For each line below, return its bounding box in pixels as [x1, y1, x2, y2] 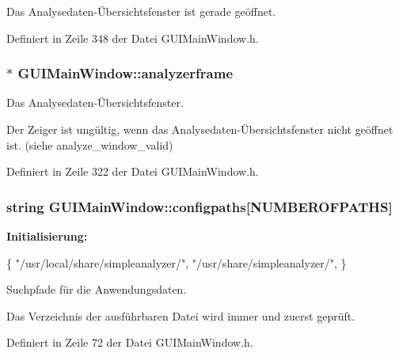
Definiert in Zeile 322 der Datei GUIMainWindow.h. [6, 163, 259, 180]
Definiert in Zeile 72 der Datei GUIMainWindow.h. [6, 334, 253, 351]
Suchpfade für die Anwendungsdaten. [6, 281, 187, 298]
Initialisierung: [6, 228, 88, 244]
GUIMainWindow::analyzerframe [17, 63, 234, 83]
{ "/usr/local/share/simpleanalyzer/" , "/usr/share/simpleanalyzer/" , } [6, 254, 347, 271]
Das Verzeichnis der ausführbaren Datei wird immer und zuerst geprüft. [6, 307, 355, 324]
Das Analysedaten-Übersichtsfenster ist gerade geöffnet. [6, 3, 276, 19]
